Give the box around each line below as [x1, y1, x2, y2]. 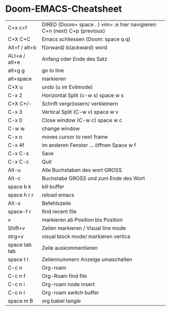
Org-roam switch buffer [41, 289, 99, 296]
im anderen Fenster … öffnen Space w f [41, 141, 136, 149]
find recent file [41, 208, 77, 215]
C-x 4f [8, 141, 24, 149]
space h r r [8, 191, 34, 198]
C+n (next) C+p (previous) [41, 27, 105, 34]
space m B [8, 297, 33, 304]
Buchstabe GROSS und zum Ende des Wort [41, 175, 145, 182]
